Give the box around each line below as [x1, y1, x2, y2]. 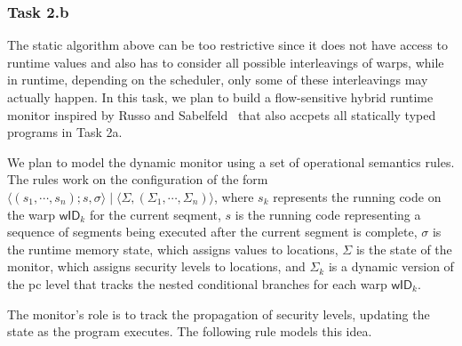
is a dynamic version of [328, 257, 454, 276]
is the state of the [355, 239, 452, 258]
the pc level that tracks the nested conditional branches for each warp [7, 274, 387, 293]
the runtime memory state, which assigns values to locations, [7, 239, 339, 258]
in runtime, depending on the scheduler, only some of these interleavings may [7, 70, 428, 89]
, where [214, 187, 254, 205]
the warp [7, 205, 56, 223]
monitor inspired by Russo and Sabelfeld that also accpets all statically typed [7, 105, 436, 124]
